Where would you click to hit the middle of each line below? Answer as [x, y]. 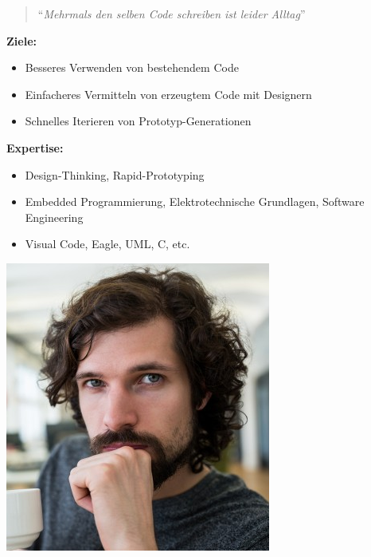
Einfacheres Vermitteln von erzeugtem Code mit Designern [168, 94]
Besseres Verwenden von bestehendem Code [132, 67]
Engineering [54, 217]
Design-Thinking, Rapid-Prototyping [115, 174]
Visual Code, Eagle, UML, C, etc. [107, 244]
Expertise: [35, 147]
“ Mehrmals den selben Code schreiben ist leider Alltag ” [172, 14]
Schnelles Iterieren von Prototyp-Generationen [138, 121]
